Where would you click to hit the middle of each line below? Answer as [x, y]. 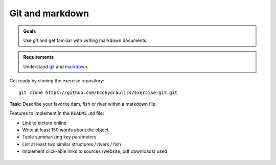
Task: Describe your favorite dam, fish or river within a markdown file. [83, 104]
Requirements [39, 57]
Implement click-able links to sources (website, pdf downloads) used [95, 151]
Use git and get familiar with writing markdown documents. [85, 40]
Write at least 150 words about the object [65, 130]
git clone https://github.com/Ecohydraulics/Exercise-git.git [98, 92]
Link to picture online [44, 123]
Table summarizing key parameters [59, 137]
